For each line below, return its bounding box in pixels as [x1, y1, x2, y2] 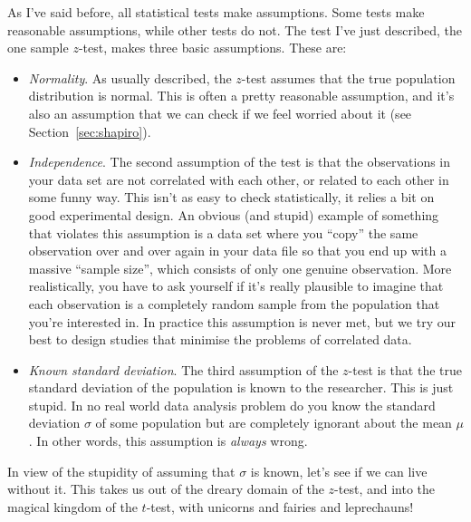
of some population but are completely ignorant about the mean [95, 413, 452, 432]
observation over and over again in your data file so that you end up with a [28, 241, 447, 260]
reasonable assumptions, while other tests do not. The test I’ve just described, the [7, 20, 463, 39]
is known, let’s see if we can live [250, 461, 428, 480]
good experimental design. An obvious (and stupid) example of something [28, 205, 439, 224]
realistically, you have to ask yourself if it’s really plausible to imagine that [28, 276, 444, 295]
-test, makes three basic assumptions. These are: [78, 38, 347, 57]
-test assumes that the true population [241, 68, 456, 87]
